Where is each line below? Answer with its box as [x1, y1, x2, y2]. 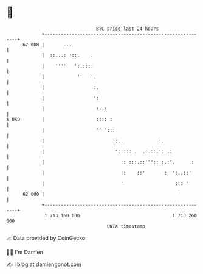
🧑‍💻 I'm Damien [6, 248, 44, 256]
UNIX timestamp [106, 223, 146, 229]
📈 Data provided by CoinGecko [6, 234, 86, 242]
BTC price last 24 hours [96, 26, 159, 32]
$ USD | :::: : [6, 116, 113, 123]
